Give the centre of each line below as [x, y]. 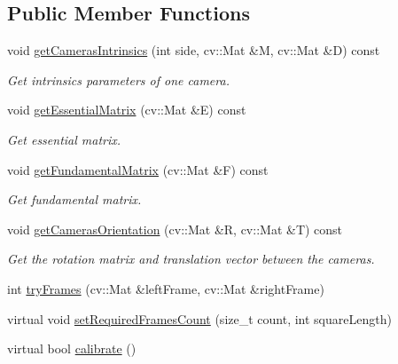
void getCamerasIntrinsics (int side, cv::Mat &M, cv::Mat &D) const [194, 50]
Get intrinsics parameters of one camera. [118, 79]
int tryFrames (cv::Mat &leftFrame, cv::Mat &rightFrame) [166, 288]
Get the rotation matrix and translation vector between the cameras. [191, 259]
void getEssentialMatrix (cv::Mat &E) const [127, 110]
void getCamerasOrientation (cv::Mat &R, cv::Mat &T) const [175, 229]
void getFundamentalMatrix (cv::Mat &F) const [138, 169]
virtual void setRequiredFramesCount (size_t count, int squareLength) [199, 318]
